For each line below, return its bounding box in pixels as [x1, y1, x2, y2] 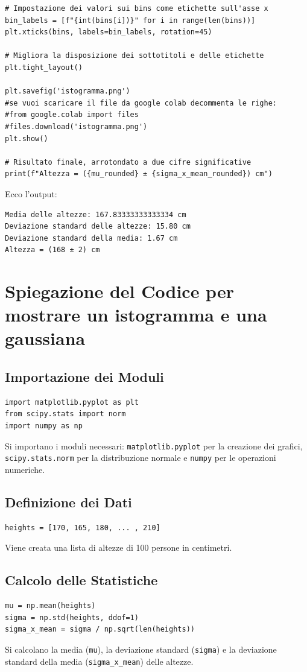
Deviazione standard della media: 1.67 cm [5, 233, 178, 242]
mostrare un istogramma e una [5, 302, 267, 327]
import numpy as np [5, 422, 83, 431]
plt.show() [5, 134, 48, 143]
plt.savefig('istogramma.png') [5, 87, 130, 96]
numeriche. [5, 463, 45, 475]
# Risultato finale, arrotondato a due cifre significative [5, 157, 252, 166]
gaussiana [5, 326, 86, 350]
